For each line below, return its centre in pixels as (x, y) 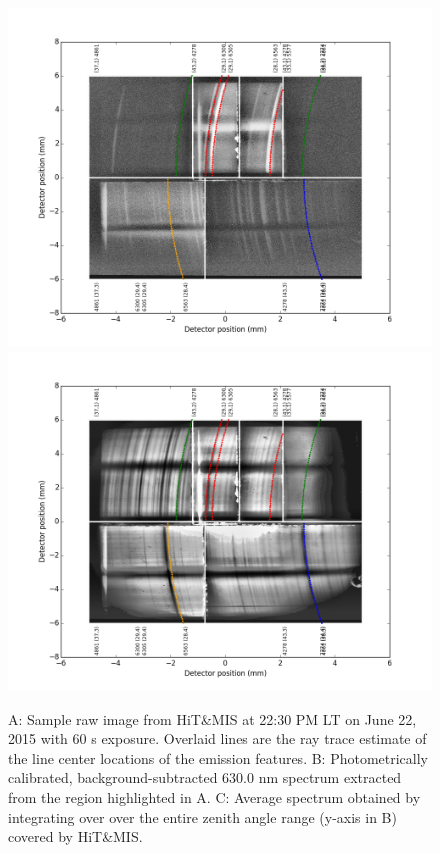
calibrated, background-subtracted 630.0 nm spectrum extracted (205, 777)
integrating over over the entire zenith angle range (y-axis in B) (202, 816)
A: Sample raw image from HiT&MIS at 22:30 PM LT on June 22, (212, 718)
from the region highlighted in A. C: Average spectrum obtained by (214, 796)
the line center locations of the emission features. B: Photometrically (218, 757)
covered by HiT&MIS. (75, 836)
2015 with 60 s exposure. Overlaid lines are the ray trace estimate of (217, 738)
